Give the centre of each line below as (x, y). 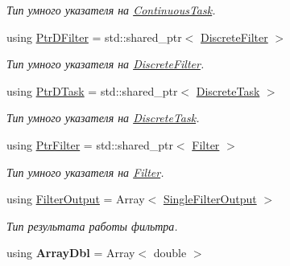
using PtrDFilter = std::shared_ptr (94, 37)
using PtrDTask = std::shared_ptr (92, 90)
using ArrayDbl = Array (71, 253)
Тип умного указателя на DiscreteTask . (103, 118)
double (170, 253)
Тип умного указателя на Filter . (85, 172)
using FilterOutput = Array (76, 199)
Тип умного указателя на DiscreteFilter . (106, 64)
